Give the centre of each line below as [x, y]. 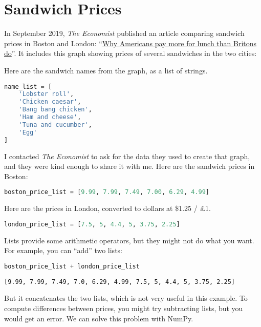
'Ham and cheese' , [50, 117]
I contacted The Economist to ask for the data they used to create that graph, [127, 156]
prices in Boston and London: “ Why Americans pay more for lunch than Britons [130, 43]
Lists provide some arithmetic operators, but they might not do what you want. [129, 240]
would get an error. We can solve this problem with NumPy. [99, 318]
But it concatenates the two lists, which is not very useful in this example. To [126, 298]
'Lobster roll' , [46, 94]
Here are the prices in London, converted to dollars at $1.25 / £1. [107, 208]
